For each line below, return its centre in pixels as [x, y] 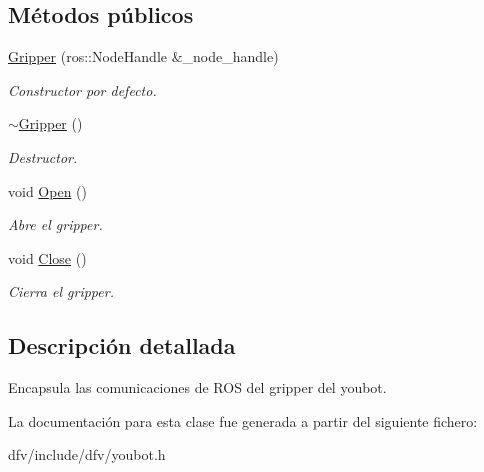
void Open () [47, 190]
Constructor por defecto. [82, 89]
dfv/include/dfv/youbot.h [87, 454]
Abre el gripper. [55, 224]
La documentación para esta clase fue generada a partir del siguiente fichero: [243, 420]
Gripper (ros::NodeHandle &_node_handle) [143, 56]
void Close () [47, 257]
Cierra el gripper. [61, 291]
